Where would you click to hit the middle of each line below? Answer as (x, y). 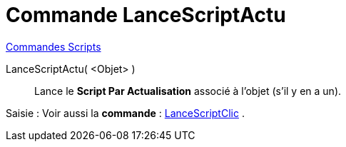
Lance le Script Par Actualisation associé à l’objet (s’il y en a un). (188, 91)
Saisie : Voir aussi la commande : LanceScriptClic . (125, 113)
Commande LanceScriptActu (146, 15)
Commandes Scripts (54, 46)
